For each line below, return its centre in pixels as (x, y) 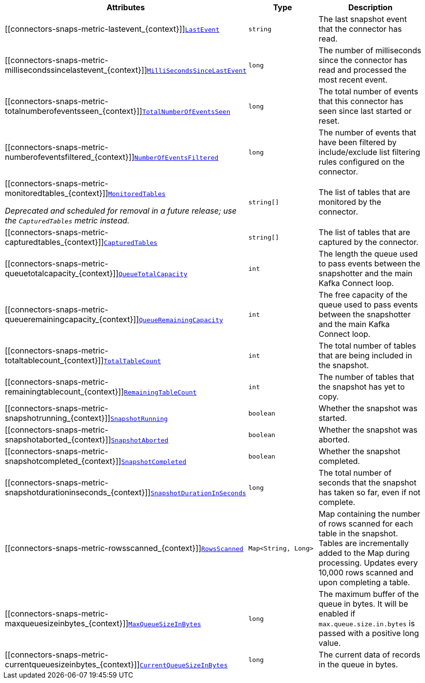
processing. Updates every (368, 563)
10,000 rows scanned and (366, 573)
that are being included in (365, 355)
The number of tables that (366, 377)
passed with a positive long (369, 633)
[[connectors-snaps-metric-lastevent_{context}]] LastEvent (112, 29)
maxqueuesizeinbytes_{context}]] (67, 623)
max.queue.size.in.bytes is (367, 623)
